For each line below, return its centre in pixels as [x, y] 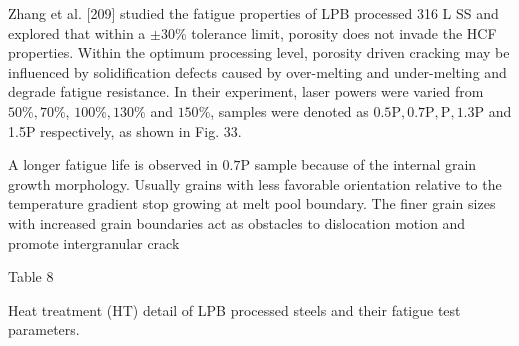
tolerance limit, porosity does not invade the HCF [344, 32]
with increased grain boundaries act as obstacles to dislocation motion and [237, 222]
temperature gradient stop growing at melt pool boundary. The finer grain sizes [252, 203]
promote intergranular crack [94, 242]
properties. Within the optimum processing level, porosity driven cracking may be [259, 52]
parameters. [44, 329]
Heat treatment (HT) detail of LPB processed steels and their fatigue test [234, 309]
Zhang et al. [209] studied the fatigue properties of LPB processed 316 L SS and [253, 13]
